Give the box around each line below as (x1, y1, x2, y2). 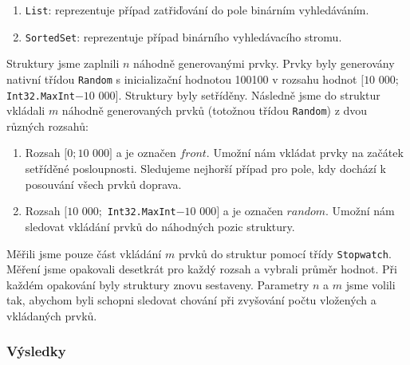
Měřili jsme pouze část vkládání (6, 245, 162, 261)
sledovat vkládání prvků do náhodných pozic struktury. (25, 218, 295, 234)
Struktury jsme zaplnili (6, 55, 120, 72)
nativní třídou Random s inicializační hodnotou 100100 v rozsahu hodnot (6, 70, 357, 87)
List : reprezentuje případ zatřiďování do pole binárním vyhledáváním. (25, 2, 369, 18)
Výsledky (6, 341, 66, 361)
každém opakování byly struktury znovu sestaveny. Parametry (6, 276, 309, 292)
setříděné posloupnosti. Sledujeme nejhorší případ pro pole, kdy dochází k (25, 160, 386, 177)
